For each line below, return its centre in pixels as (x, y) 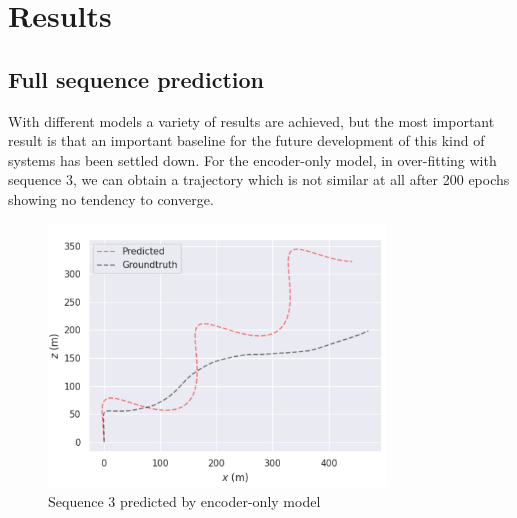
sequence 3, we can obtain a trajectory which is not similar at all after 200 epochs (259, 179)
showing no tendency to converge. (111, 198)
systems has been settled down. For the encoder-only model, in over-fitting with (252, 159)
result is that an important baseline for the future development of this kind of (246, 140)
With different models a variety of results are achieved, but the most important (251, 120)
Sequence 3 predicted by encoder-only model (184, 500)
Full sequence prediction (136, 78)
